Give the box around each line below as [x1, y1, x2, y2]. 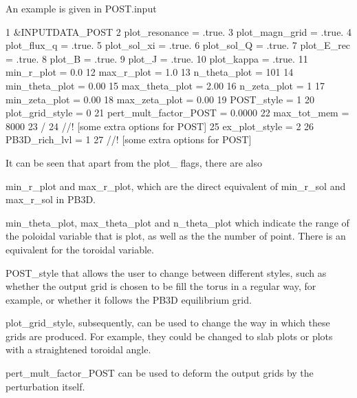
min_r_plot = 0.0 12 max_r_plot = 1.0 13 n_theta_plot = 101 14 [6, 65, 294, 79]
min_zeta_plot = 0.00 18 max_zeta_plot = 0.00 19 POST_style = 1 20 [6, 92, 315, 106]
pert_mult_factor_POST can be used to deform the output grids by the [6, 366, 314, 380]
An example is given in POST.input [6, 1, 157, 15]
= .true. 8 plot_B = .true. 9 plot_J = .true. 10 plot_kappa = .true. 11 [6, 51, 308, 65]
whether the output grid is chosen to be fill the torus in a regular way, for [6, 279, 316, 293]
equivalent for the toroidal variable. [6, 242, 154, 256]
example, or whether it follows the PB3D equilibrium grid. [6, 292, 252, 306]
